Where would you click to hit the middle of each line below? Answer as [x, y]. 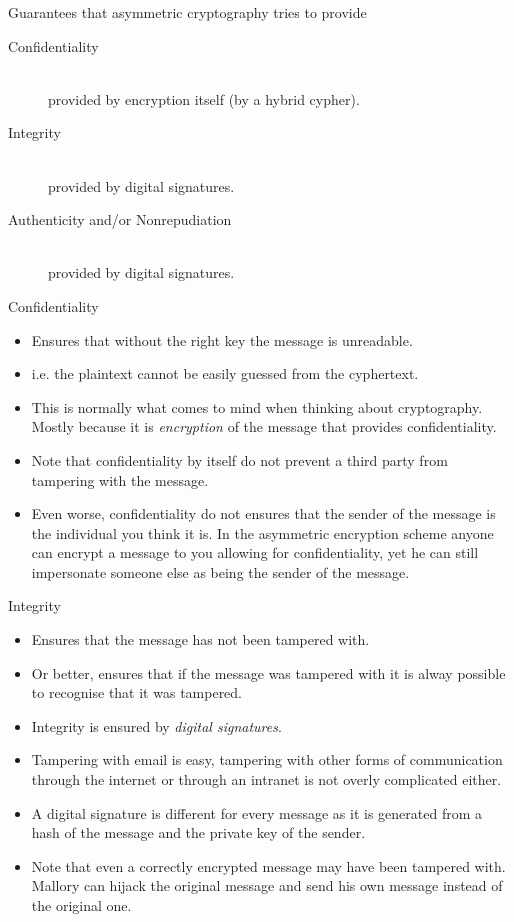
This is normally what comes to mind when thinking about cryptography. [257, 406]
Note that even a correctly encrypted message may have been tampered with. [268, 865]
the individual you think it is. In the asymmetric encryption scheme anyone [262, 532]
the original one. [81, 905]
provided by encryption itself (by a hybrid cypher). [204, 98]
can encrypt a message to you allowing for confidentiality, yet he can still [255, 552]
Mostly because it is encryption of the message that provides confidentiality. [264, 426]
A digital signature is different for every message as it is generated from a [256, 812]
